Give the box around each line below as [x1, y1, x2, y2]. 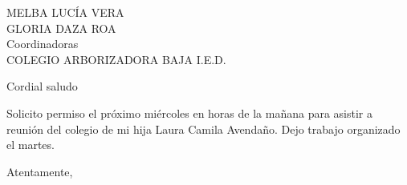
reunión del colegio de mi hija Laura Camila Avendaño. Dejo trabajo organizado [6, 120, 401, 137]
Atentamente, [6, 163, 73, 179]
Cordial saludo [6, 78, 78, 95]
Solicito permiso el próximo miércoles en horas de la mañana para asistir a [6, 104, 372, 121]
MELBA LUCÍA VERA [6, 4, 124, 20]
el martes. [6, 136, 55, 153]
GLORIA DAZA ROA [6, 19, 116, 36]
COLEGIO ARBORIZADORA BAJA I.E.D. [6, 50, 226, 67]
